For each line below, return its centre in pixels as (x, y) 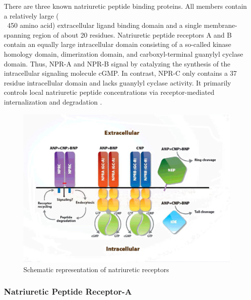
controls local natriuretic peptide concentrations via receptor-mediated (109, 92)
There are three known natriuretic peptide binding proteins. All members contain (125, 6)
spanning (17, 34)
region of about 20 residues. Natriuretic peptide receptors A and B (132, 34)
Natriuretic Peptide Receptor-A (68, 291)
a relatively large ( (31, 15)
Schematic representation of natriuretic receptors (96, 269)
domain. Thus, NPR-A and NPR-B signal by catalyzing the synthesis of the (117, 63)
